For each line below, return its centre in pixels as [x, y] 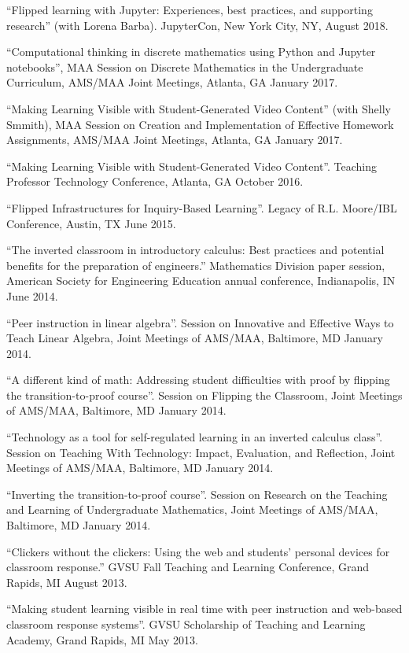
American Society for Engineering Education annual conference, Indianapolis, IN [201, 280]
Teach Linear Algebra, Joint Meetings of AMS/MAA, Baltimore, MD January [195, 338]
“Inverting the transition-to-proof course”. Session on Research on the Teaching [197, 494]
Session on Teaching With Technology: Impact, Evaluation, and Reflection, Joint [201, 452]
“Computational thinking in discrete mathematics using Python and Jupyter [191, 52]
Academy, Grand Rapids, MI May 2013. [102, 639]
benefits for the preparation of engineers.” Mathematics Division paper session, [196, 265]
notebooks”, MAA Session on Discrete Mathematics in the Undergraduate [185, 66]
